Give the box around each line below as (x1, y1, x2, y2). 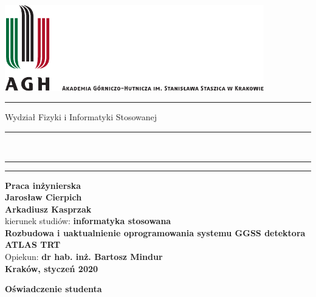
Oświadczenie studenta (5, 282, 102, 295)
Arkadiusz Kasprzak (5, 202, 92, 215)
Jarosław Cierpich (5, 191, 82, 203)
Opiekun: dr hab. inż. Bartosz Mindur (5, 250, 163, 263)
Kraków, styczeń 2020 (5, 262, 98, 275)
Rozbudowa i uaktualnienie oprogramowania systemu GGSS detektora (5, 226, 306, 239)
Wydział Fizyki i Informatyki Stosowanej (5, 111, 157, 123)
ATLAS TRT (5, 238, 61, 251)
